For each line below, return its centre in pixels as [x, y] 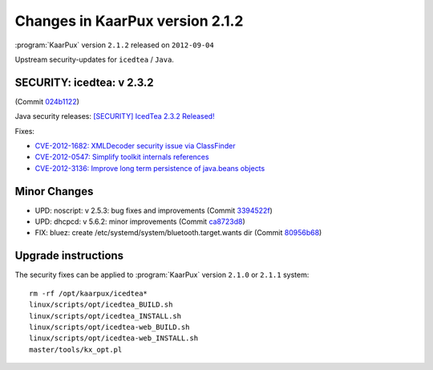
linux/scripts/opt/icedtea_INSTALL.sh [105, 316]
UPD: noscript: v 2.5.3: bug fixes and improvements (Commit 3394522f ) [154, 210]
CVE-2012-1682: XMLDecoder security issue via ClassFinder [135, 146]
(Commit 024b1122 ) [47, 101]
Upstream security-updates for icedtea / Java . [94, 59]
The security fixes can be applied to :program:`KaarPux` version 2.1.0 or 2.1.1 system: [162, 275]
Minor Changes [54, 191]
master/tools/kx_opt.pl [76, 350]
